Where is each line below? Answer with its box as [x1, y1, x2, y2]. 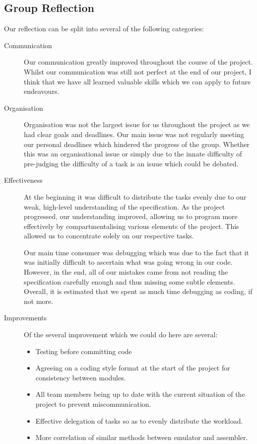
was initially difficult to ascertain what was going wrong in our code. [24, 257, 233, 267]
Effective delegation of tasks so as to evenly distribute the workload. [35, 415, 243, 426]
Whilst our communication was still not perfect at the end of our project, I [24, 66, 252, 76]
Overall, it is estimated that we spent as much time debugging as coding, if [24, 286, 253, 296]
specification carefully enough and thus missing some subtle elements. [24, 276, 235, 287]
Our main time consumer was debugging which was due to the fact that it [24, 247, 249, 257]
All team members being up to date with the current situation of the [35, 389, 245, 399]
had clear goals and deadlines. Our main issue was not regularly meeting [24, 129, 244, 139]
